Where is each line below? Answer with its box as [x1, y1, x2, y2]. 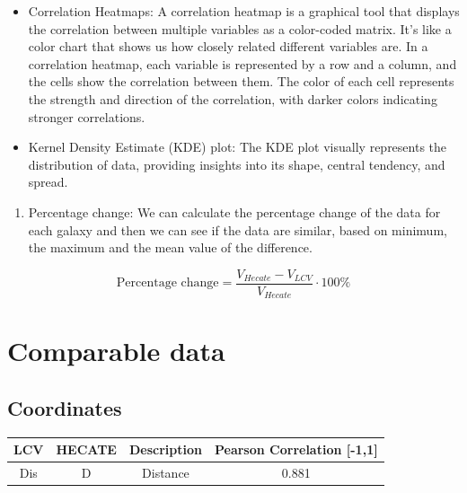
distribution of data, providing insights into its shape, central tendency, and [28, 154, 445, 173]
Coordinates [7, 394, 122, 421]
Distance [142, 463, 189, 482]
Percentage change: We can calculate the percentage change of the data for [28, 202, 441, 221]
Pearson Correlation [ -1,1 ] [214, 440, 378, 459]
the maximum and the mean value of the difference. [28, 238, 313, 257]
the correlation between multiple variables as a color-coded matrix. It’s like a [28, 19, 452, 38]
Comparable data [7, 332, 225, 369]
